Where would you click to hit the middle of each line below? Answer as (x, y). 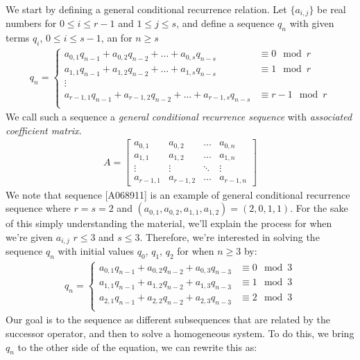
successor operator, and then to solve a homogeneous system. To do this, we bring (180, 333)
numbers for (31, 23)
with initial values (96, 251)
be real (332, 9)
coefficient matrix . (44, 130)
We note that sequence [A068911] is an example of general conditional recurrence (178, 194)
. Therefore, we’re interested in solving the (230, 237)
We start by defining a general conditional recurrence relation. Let (146, 9)
